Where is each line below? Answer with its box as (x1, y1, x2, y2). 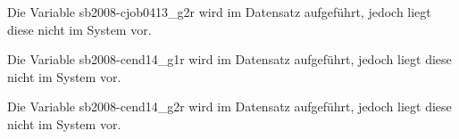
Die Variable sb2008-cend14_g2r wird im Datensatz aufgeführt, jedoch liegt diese (7, 97, 452, 116)
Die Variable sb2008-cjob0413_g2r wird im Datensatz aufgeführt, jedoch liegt (7, 3, 431, 20)
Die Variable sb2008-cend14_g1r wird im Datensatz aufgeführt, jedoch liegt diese (7, 50, 452, 69)
